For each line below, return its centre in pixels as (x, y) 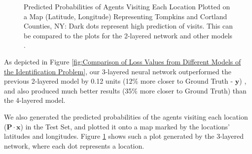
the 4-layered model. (35, 100)
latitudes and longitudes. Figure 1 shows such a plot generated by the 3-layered (124, 136)
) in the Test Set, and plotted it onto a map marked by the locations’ (125, 126)
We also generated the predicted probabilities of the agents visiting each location (126, 116)
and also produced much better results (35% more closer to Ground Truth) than (125, 90)
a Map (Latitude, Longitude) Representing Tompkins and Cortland (126, 16)
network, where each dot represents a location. (74, 145)
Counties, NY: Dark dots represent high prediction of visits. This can (128, 26)
